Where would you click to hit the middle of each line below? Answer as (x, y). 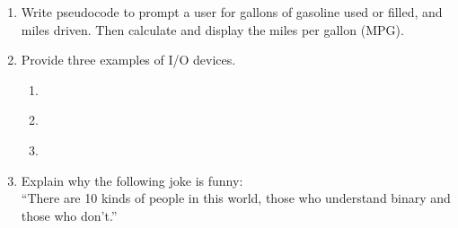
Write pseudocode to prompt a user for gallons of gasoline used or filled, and (232, 12)
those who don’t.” (69, 215)
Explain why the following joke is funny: (132, 180)
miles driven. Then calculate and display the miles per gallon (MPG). (212, 29)
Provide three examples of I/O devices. (128, 60)
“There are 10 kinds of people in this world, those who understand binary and (236, 198)
